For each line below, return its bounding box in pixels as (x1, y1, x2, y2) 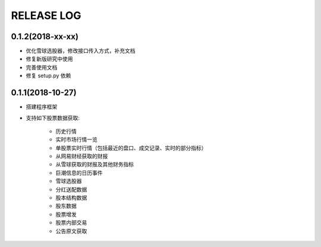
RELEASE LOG (11, 9, 81, 22)
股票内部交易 (55, 219, 87, 226)
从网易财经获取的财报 (55, 153, 108, 160)
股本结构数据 (55, 194, 87, 201)
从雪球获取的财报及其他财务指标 (55, 161, 134, 168)
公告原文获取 (55, 227, 87, 235)
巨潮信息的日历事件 (55, 169, 103, 176)
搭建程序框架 (26, 103, 58, 110)
